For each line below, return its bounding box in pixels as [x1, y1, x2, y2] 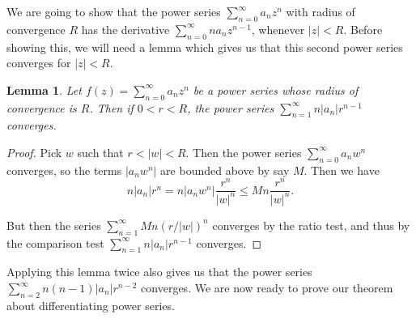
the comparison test [6, 234, 104, 251]
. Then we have [304, 161, 380, 178]
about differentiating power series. [6, 296, 175, 313]
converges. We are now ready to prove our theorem [141, 279, 393, 296]
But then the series [6, 216, 101, 233]
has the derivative [81, 20, 170, 37]
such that [77, 143, 124, 160]
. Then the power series [185, 143, 302, 160]
